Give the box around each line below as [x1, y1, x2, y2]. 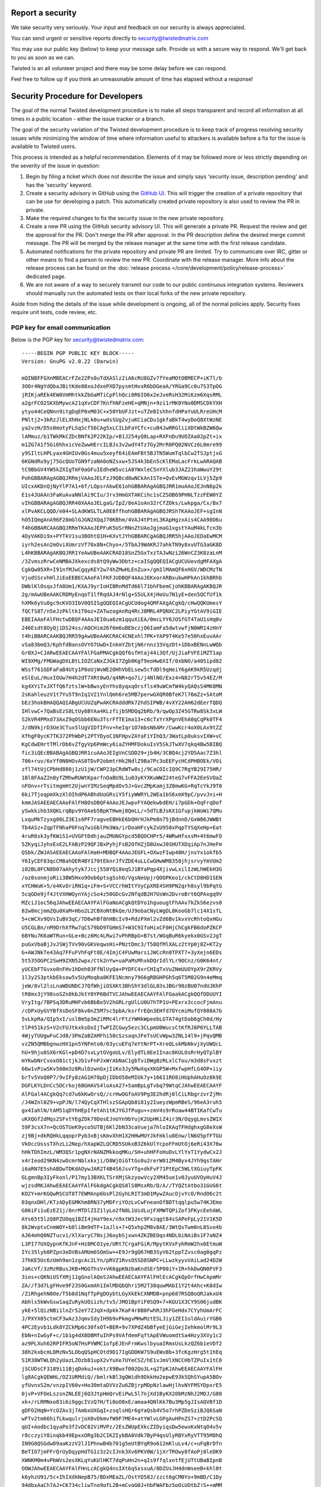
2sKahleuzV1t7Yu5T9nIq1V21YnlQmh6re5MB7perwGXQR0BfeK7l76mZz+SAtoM [21, 691, 222, 698]
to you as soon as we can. [11, 54, 75, 61]
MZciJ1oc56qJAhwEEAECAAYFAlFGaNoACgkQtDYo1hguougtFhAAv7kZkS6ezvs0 [21, 899, 222, 906]
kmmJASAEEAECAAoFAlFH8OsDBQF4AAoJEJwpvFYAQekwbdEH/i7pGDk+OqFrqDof [21, 799, 222, 806]
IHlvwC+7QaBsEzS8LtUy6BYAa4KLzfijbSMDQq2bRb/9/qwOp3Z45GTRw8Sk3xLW [21, 708, 222, 714]
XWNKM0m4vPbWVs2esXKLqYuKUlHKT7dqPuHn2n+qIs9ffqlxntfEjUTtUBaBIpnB [21, 1457, 222, 1463]
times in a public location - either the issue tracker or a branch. [11, 115, 165, 122]
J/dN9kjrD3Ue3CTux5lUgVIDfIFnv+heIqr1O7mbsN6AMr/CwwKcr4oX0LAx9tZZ [21, 724, 222, 731]
